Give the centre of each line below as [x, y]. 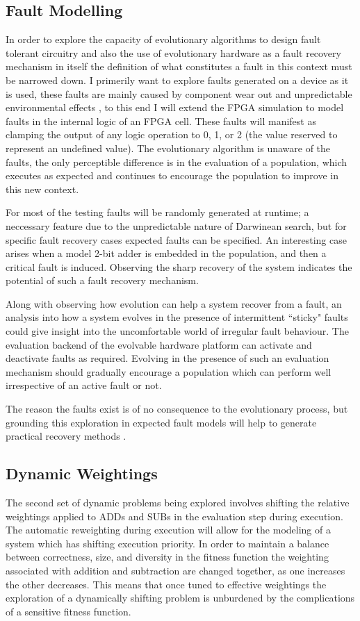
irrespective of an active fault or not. [84, 385]
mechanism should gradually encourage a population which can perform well [169, 371]
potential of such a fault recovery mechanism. [102, 280]
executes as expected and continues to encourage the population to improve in [172, 175]
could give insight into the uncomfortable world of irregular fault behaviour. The [177, 331]
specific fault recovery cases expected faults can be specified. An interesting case [176, 239]
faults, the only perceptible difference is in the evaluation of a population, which [177, 162]
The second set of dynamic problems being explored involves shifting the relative [178, 503]
